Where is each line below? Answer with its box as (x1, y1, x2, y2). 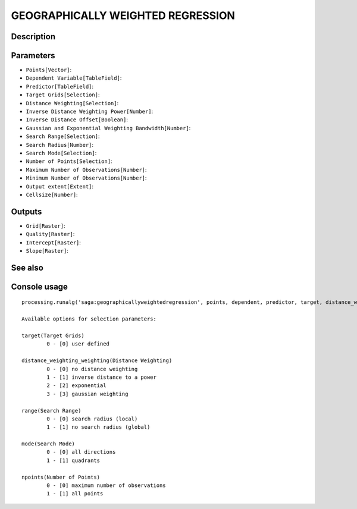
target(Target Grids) (21, 332, 84, 339)
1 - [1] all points (46, 491, 104, 497)
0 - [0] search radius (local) (46, 415, 138, 422)
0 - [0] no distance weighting (46, 366, 138, 372)
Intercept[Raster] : (26, 238, 82, 246)
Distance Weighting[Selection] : (26, 99, 119, 106)
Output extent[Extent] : (26, 183, 94, 190)
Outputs (11, 206, 42, 216)
